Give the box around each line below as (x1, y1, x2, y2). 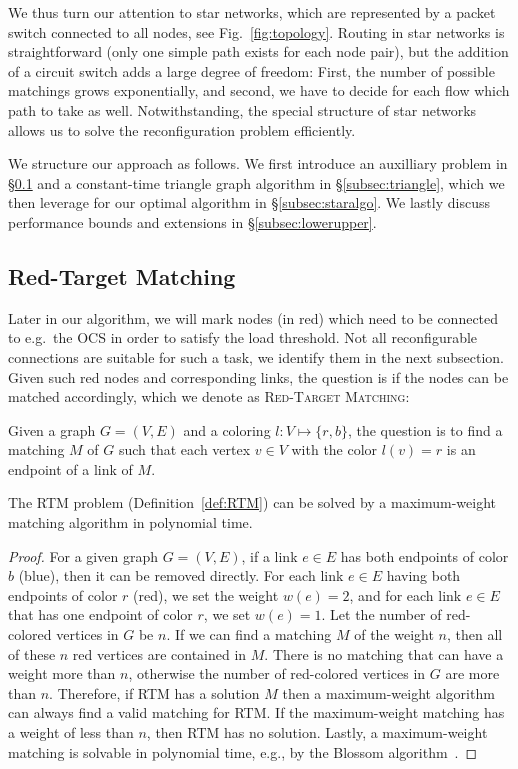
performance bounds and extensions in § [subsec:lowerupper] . (8, 211, 377, 232)
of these (8, 643, 56, 664)
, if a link (241, 545, 298, 566)
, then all (446, 624, 503, 645)
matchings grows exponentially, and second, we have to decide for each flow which (8, 80, 510, 101)
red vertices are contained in (72, 643, 247, 664)
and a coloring (183, 419, 271, 440)
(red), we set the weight (133, 584, 279, 605)
